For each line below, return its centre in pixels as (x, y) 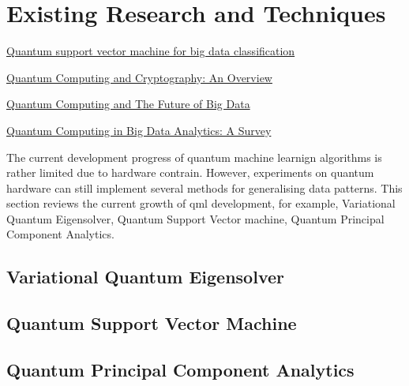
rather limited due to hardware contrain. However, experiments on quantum (190, 172)
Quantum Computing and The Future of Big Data (128, 104)
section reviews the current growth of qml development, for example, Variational (201, 203)
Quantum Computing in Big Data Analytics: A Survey (139, 130)
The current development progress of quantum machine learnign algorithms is (194, 157)
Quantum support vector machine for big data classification (151, 51)
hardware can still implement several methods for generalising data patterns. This (204, 187)
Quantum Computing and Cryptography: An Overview (139, 77)
